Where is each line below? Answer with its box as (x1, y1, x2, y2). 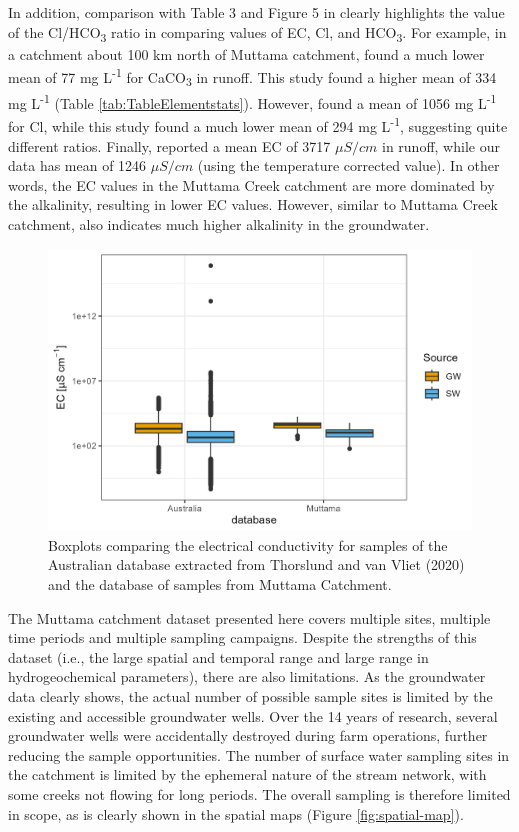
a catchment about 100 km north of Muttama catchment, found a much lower (8, 43, 485, 64)
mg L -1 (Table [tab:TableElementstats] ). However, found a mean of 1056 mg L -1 (8, 90, 497, 113)
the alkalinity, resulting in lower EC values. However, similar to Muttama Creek (8, 194, 498, 215)
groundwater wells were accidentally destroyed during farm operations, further (8, 725, 488, 746)
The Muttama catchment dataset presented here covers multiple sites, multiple (8, 607, 491, 628)
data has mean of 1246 (8, 155, 147, 176)
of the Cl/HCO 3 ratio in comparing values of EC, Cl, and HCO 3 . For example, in (8, 21, 507, 45)
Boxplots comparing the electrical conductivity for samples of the (48, 534, 448, 555)
